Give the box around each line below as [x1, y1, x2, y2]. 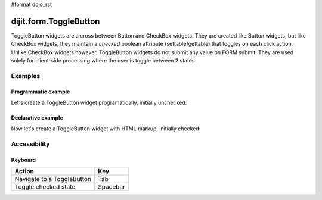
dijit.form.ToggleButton [11, 16, 100, 26]
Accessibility [11, 140, 50, 148]
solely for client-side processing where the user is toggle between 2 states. [11, 57, 197, 64]
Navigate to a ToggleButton [14, 175, 92, 183]
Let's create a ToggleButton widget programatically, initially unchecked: [11, 99, 187, 107]
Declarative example [11, 114, 63, 121]
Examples [11, 71, 41, 80]
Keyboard [11, 156, 36, 163]
